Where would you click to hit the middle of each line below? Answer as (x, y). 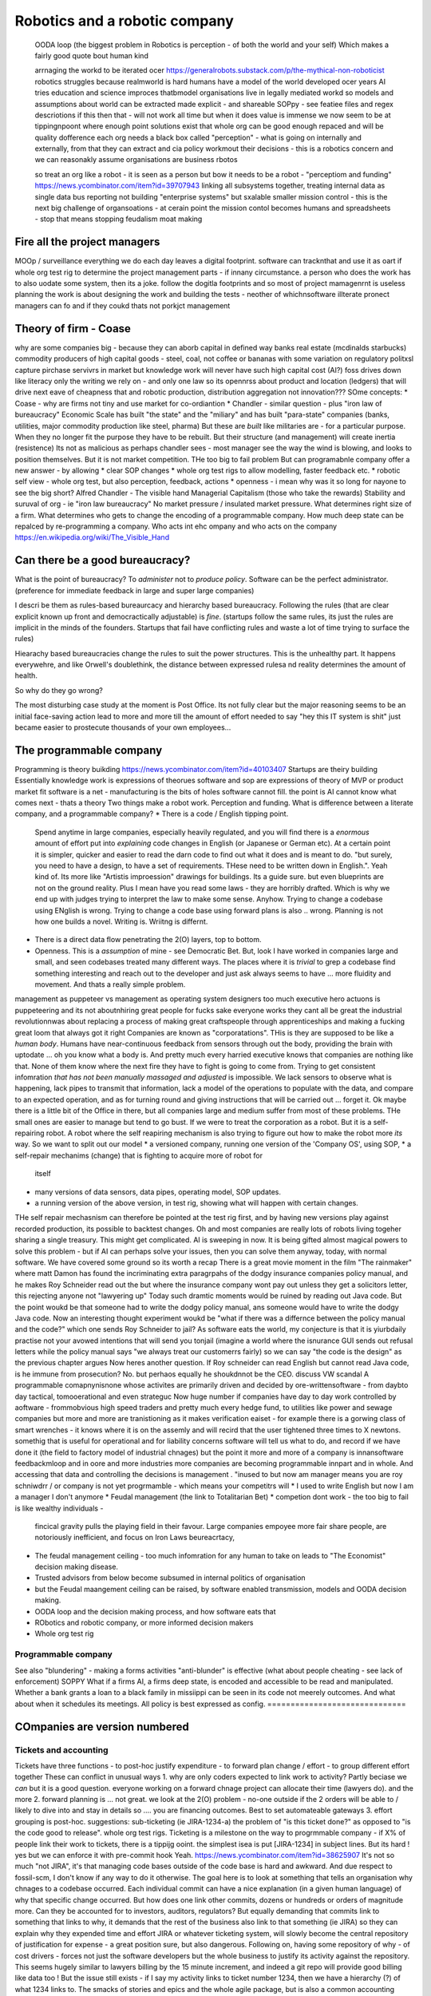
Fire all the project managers (87, 242)
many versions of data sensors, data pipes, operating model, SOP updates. (158, 1192)
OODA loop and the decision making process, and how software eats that (155, 1611)
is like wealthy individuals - (59, 1508)
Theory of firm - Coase (73, 329)
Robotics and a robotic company (125, 21)
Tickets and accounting (61, 1750)
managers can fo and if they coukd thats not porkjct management (123, 305)
